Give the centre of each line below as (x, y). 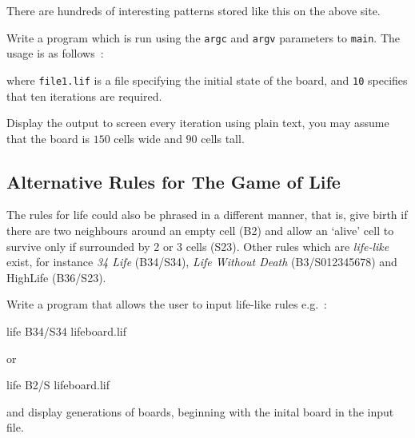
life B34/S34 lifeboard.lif (66, 331)
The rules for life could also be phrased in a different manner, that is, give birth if (207, 215)
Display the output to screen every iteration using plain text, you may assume (198, 123)
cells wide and (148, 138)
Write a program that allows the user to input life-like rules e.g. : (167, 304)
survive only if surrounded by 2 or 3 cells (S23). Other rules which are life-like (198, 246)
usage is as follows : (55, 53)
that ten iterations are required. (84, 96)
